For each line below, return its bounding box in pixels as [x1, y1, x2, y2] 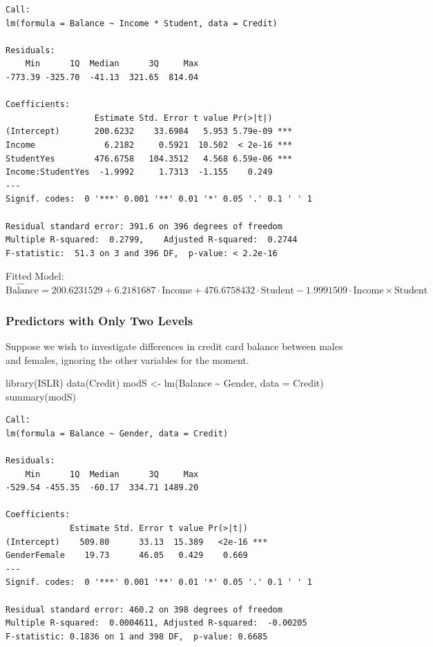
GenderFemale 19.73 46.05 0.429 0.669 [6, 550, 248, 561]
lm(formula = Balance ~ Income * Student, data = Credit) [6, 18, 278, 28]
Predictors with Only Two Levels [6, 311, 193, 329]
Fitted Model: [6, 269, 64, 283]
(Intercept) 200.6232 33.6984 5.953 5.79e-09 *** [6, 126, 293, 137]
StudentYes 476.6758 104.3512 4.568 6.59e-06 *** [6, 153, 293, 164]
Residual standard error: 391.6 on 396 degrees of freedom [6, 221, 282, 231]
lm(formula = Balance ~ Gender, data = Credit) [6, 428, 229, 438]
